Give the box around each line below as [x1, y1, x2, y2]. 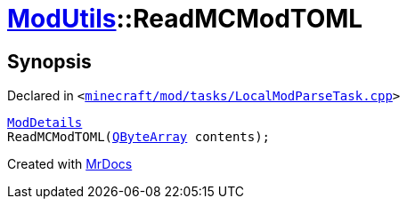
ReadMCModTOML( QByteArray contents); [7, 130, 271, 145]
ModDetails [7, 115, 83, 131]
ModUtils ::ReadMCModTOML [7, 4, 363, 34]
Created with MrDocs [7, 156, 133, 172]
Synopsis [7, 50, 92, 73]
